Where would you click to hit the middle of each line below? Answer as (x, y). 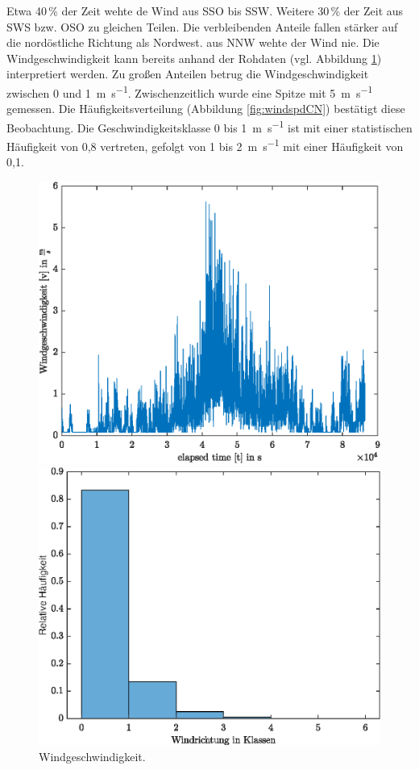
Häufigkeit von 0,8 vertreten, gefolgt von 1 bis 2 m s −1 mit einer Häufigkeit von (205, 145)
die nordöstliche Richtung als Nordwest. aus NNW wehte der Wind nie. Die (193, 42)
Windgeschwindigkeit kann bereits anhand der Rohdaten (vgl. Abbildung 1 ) (194, 58)
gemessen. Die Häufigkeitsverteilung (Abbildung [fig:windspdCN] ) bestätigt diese (206, 109)
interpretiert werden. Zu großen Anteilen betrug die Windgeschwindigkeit (188, 74)
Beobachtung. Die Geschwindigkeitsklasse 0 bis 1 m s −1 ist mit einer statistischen (209, 126)
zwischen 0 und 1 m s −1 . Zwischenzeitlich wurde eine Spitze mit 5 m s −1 (190, 91)
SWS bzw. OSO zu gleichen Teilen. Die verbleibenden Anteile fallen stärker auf (202, 26)
